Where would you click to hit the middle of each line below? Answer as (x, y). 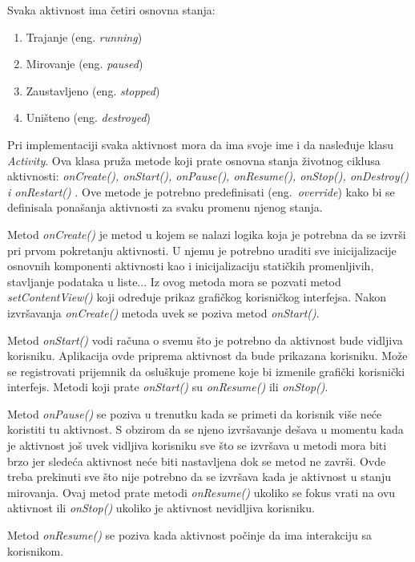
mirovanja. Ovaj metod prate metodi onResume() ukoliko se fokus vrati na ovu (201, 492)
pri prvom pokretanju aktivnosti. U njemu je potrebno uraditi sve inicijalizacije (202, 250)
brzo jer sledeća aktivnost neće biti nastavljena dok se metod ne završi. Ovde (197, 461)
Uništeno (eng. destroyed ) (89, 117)
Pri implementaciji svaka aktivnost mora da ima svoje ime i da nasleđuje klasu (201, 144)
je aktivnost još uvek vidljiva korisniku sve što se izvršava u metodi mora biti (197, 445)
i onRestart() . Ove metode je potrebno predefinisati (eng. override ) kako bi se (201, 191)
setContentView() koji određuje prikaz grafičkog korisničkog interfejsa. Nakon (197, 297)
